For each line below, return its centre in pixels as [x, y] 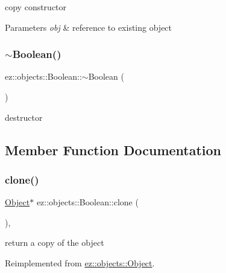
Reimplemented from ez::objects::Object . [80, 262]
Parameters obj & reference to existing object [89, 27]
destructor [24, 117]
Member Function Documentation [113, 149]
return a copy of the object [55, 242]
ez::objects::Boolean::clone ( [87, 202]
